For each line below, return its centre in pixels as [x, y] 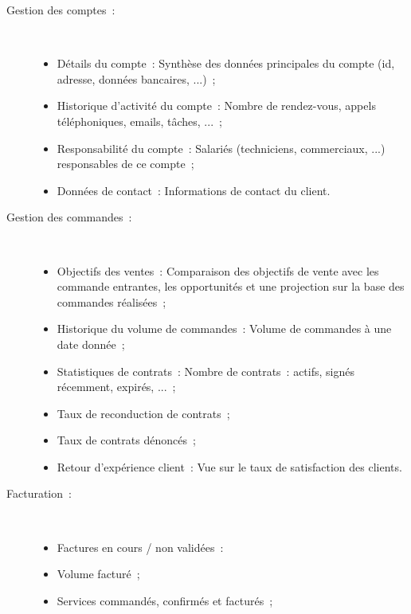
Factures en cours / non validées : [140, 547]
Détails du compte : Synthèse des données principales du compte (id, [226, 63]
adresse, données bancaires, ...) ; [136, 78]
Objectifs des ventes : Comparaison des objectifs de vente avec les [218, 270]
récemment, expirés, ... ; [116, 387]
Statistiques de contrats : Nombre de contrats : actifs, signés [205, 371]
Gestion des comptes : [61, 10]
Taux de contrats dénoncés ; [126, 440]
